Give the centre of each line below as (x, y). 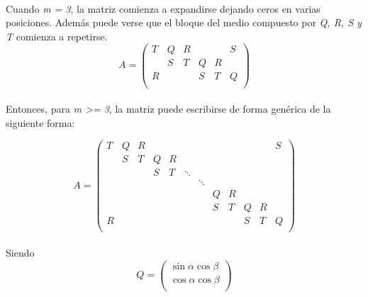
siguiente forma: (40, 122)
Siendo (20, 253)
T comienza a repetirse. (57, 36)
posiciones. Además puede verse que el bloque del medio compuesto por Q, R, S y (184, 22)
